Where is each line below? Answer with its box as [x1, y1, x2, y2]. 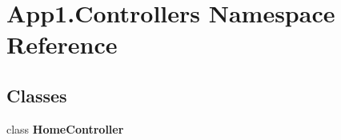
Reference [6, 28, 118, 61]
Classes [6, 82, 67, 107]
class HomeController [6, 120, 124, 137]
